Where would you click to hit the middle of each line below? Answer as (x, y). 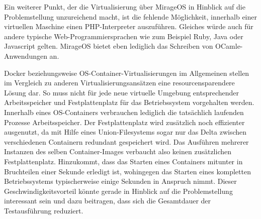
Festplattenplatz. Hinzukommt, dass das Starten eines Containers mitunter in (123, 161)
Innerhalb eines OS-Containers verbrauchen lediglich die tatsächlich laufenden (124, 112)
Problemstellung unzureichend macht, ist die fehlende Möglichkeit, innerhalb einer (130, 16)
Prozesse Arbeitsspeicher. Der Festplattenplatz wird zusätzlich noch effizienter (124, 122)
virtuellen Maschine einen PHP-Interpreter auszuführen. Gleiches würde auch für (129, 26)
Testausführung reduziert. (44, 210)
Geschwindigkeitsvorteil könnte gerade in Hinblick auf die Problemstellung (118, 191)
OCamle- (229, 46)
